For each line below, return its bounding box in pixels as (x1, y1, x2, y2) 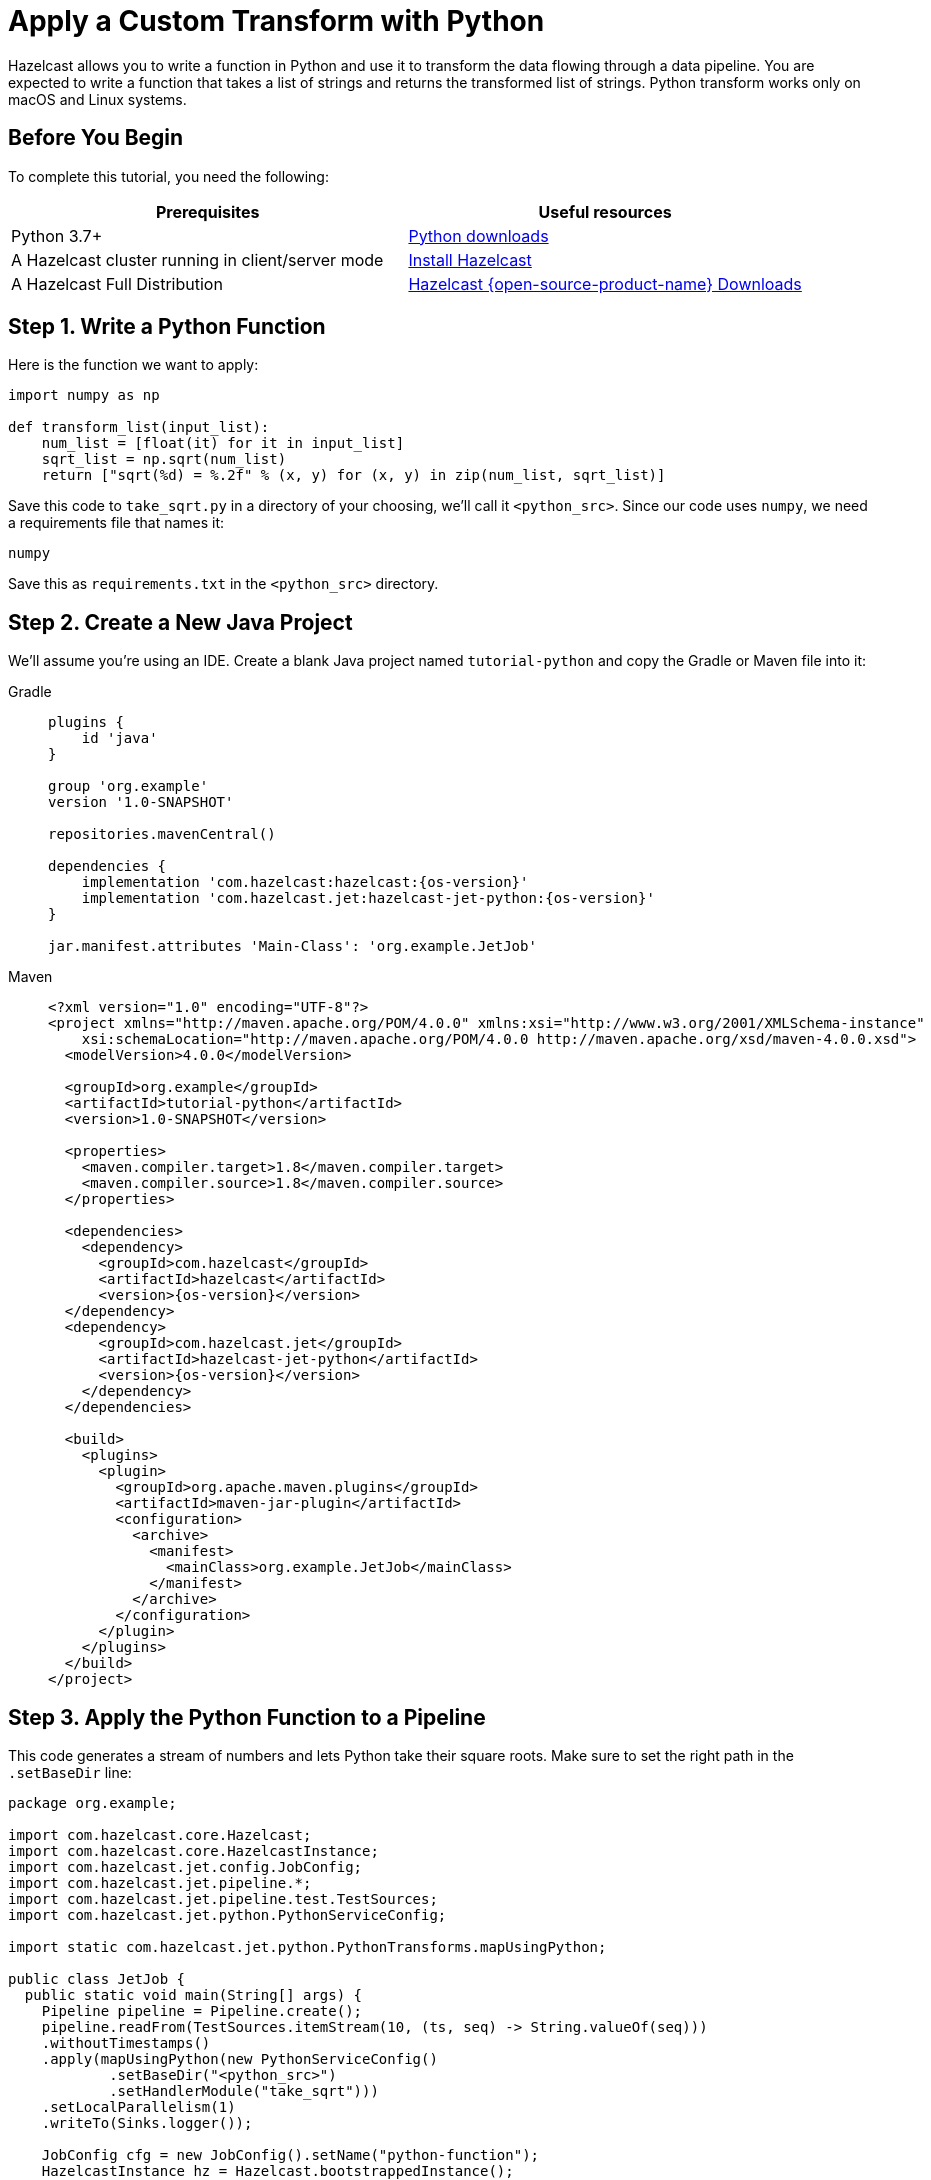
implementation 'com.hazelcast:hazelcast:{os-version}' (81, 874, 529, 891)
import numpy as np (8, 387, 160, 404)
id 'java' (81, 730, 158, 747)
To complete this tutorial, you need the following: (8, 167, 329, 185)
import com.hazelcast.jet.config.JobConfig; (8, 1859, 363, 1876)
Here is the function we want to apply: (8, 356, 259, 374)
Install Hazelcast (408, 249, 532, 270)
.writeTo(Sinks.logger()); (41, 2115, 253, 2132)
